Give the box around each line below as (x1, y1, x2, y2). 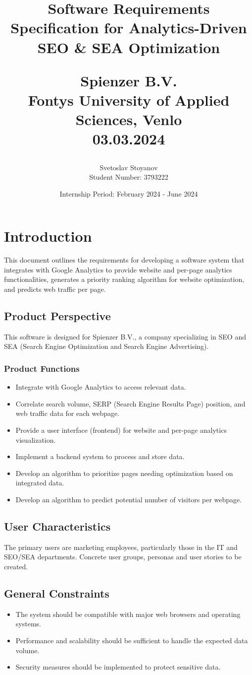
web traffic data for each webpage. (15, 408, 120, 418)
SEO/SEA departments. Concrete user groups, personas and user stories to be (4, 551, 242, 562)
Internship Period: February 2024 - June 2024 (59, 188, 198, 199)
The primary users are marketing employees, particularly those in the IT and (4, 541, 238, 552)
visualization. (15, 434, 56, 445)
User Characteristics (4, 518, 111, 534)
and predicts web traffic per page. (4, 284, 106, 294)
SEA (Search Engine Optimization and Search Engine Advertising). (4, 341, 209, 351)
